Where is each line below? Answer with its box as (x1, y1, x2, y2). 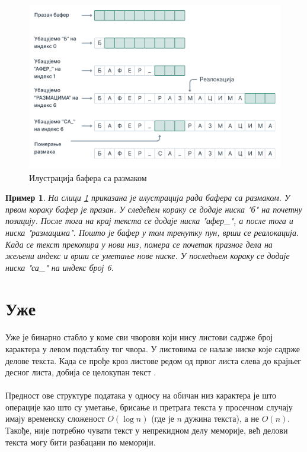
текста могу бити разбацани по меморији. (5, 435, 156, 448)
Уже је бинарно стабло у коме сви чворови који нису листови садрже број (5, 331, 273, 343)
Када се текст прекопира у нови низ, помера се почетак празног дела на (5, 238, 273, 250)
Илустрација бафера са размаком (29, 171, 147, 184)
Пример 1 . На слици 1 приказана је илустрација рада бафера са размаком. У (5, 191, 290, 204)
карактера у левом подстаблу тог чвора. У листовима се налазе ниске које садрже (5, 342, 300, 355)
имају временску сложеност (5, 412, 105, 425)
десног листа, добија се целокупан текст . (5, 366, 156, 378)
